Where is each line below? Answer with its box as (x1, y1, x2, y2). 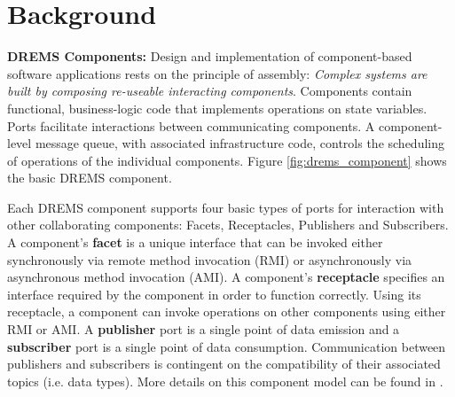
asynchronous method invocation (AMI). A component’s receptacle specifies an (7, 268, 445, 286)
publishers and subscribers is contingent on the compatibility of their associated (7, 354, 441, 373)
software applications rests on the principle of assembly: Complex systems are (7, 64, 428, 82)
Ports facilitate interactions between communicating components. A (7, 116, 375, 135)
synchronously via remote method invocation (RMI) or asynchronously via (7, 250, 412, 269)
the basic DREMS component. (7, 168, 172, 187)
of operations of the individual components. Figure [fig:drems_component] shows (7, 151, 447, 169)
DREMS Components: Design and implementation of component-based (7, 47, 412, 66)
